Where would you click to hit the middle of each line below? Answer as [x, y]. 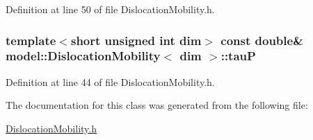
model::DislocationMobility [83, 56]
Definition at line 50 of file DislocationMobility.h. [110, 9]
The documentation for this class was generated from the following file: [157, 105]
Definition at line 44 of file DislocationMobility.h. [110, 81]
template [31, 40]
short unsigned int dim [136, 40]
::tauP [238, 56]
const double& [262, 40]
